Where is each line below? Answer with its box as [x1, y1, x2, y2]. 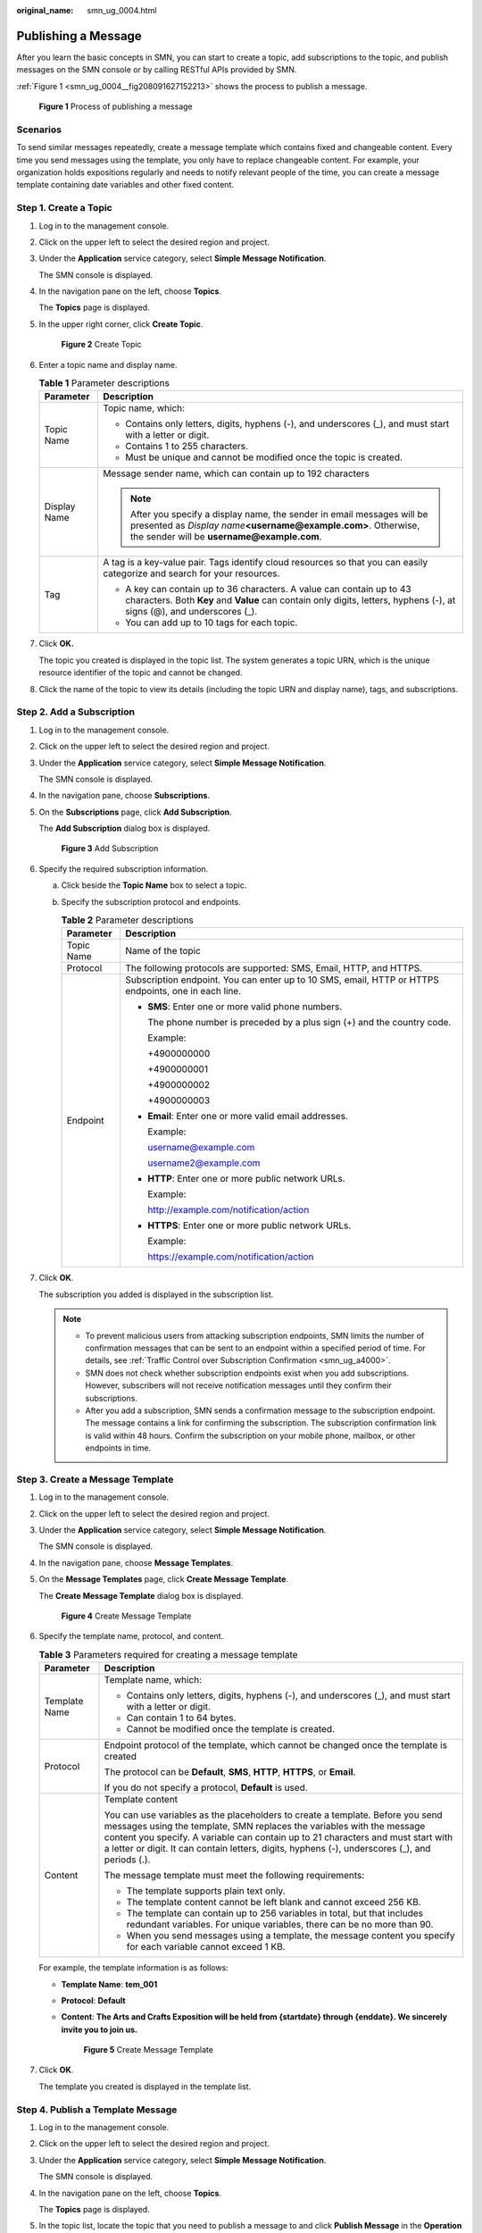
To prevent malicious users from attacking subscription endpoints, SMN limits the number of [85, 1330, 425, 1341]
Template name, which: [104, 1674, 203, 1686]
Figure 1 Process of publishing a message [38, 101, 193, 112]
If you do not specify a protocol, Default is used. [104, 1782, 308, 1794]
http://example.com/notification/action [147, 1204, 310, 1217]
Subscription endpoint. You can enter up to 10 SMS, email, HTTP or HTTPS [125, 974, 439, 986]
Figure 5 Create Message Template [83, 2045, 214, 2055]
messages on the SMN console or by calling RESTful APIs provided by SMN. [16, 64, 297, 75]
